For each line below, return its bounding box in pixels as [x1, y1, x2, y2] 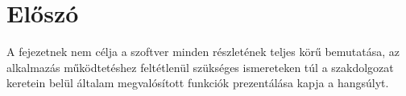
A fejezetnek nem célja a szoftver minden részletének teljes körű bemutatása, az [6, 43, 400, 60]
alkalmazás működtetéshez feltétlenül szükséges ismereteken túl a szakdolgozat [6, 58, 394, 75]
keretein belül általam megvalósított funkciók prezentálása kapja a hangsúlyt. [6, 74, 389, 91]
